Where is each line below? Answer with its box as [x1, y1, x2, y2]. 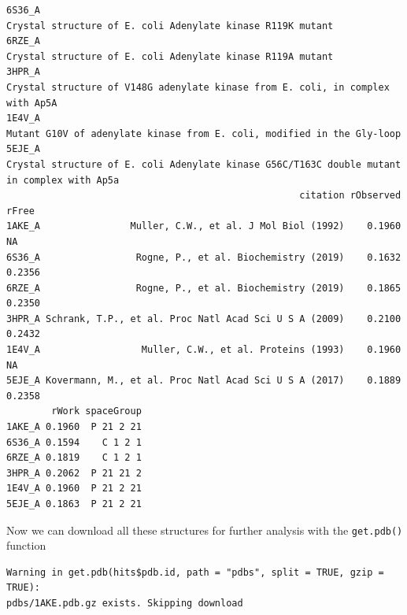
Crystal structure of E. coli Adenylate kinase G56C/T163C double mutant [6, 158, 401, 170]
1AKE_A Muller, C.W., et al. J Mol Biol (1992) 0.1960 [6, 220, 401, 232]
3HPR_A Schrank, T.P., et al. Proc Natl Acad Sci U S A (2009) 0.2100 [6, 313, 401, 324]
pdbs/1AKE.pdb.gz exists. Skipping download [6, 598, 243, 609]
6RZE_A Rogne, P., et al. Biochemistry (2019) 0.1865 [6, 282, 401, 294]
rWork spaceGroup [51, 406, 142, 417]
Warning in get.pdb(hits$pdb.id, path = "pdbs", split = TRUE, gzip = [6, 566, 384, 578]
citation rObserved [299, 190, 401, 202]
